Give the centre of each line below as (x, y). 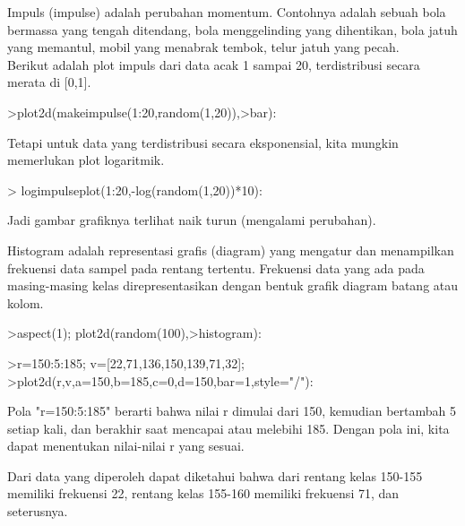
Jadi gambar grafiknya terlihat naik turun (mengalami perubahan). (192, 220)
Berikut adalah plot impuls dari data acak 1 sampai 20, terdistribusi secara (214, 64)
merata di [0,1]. (49, 82)
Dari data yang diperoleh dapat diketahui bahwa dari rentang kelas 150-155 (215, 475)
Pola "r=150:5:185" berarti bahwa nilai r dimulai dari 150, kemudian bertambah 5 (232, 411)
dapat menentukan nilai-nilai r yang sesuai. (126, 446)
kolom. (26, 302)
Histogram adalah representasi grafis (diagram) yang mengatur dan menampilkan (231, 250)
